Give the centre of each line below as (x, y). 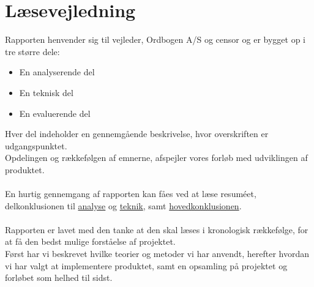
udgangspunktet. (36, 145)
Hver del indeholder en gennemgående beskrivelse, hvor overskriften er (137, 134)
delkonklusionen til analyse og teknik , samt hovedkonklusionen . (123, 205)
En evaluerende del (55, 113)
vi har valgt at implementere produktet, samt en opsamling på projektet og (146, 265)
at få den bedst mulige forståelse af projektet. (90, 241)
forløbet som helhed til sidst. (59, 278)
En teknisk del (46, 92)
